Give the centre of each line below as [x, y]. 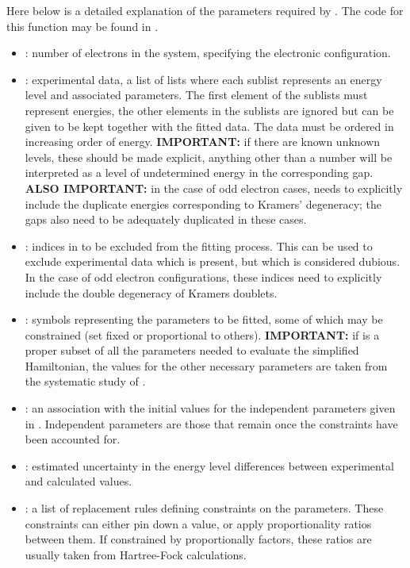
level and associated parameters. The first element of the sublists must [196, 95]
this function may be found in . [82, 26]
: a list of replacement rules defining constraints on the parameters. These [204, 508]
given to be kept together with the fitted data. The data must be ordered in [209, 126]
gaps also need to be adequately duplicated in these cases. [166, 219]
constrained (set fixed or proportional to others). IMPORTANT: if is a [202, 334]
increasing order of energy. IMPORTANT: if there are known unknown [203, 142]
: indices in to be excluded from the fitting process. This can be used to [199, 246]
